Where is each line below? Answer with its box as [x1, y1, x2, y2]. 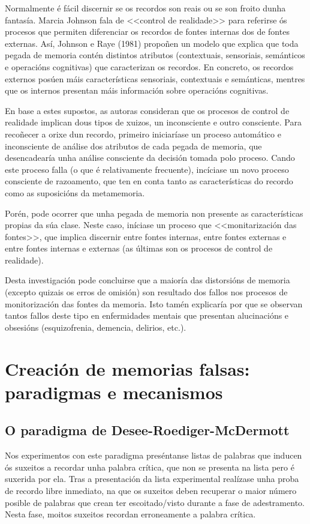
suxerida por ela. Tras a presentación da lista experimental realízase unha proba [5, 472, 299, 485]
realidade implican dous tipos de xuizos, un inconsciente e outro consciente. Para [5, 116, 302, 128]
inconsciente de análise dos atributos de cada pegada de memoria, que [5, 139, 262, 152]
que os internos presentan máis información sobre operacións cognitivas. [5, 84, 269, 97]
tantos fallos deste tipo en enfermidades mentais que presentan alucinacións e [5, 309, 289, 322]
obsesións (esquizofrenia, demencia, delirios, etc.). [5, 321, 186, 333]
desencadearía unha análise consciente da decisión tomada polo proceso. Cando [5, 151, 295, 164]
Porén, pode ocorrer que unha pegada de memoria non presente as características [5, 206, 303, 219]
